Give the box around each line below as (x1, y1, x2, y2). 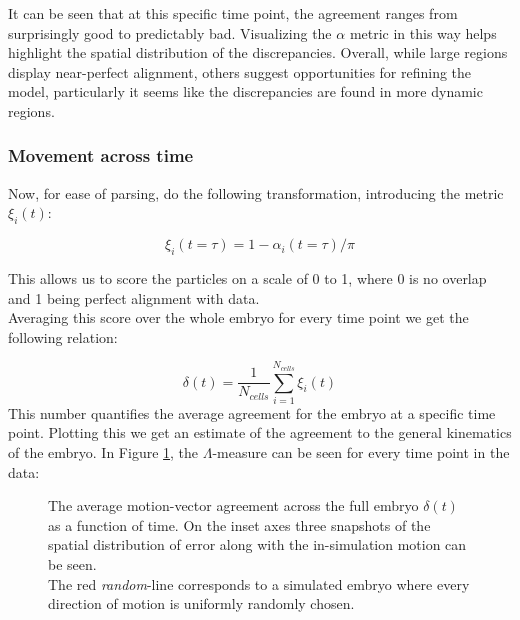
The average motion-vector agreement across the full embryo (48, 495, 419, 516)
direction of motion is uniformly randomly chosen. (48, 593, 355, 614)
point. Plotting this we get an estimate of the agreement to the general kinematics (8, 422, 512, 443)
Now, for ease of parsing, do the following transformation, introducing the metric (8, 182, 504, 203)
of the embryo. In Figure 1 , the (8, 442, 199, 463)
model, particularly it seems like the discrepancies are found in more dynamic (8, 81, 483, 102)
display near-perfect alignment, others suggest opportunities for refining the (8, 61, 472, 82)
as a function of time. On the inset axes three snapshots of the (48, 514, 431, 535)
